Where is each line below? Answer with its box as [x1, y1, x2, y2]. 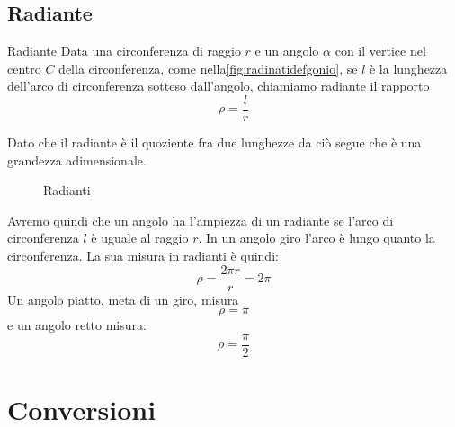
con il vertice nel [335, 41, 426, 60]
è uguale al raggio [91, 228, 189, 247]
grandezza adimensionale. [7, 150, 147, 169]
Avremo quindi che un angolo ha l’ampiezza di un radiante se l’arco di [7, 210, 394, 229]
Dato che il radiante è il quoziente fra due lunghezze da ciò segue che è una [7, 133, 422, 152]
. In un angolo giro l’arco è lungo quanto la [198, 228, 435, 247]
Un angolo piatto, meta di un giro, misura [7, 289, 239, 308]
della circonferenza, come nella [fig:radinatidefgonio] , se [58, 58, 358, 77]
